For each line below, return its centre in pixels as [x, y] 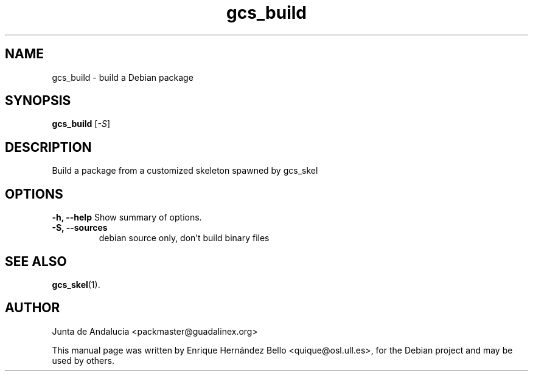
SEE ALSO [36, 261]
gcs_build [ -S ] [81, 124]
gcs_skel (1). [76, 284]
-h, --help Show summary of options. [127, 217]
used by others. [83, 360]
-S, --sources [80, 228]
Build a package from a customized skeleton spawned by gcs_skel [185, 171]
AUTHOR [33, 308]
